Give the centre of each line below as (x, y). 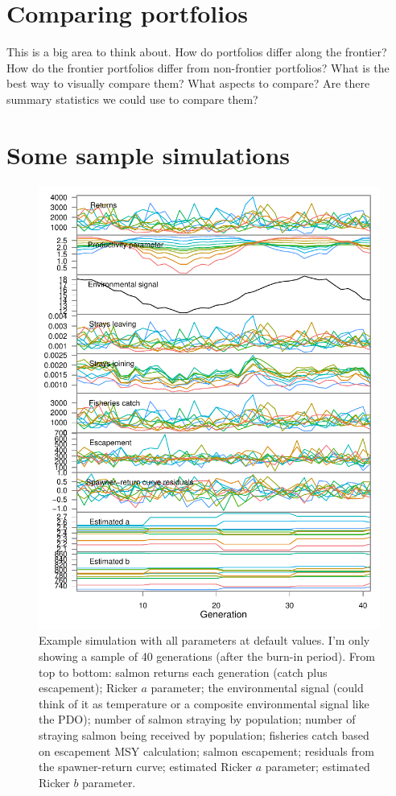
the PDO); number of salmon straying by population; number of (197, 719)
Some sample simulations (148, 154)
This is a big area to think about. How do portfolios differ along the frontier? (197, 52)
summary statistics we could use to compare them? (132, 99)
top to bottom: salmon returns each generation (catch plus (183, 672)
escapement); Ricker (88, 688)
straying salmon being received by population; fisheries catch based (204, 734)
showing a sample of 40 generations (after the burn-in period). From (207, 656)
